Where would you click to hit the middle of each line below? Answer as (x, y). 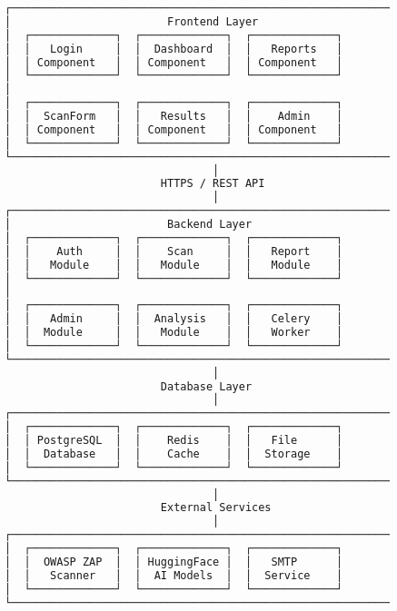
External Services (216, 508)
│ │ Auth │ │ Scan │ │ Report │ (174, 251)
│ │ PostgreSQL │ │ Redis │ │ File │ (174, 440)
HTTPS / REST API (213, 184)
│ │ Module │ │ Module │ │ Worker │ (174, 332)
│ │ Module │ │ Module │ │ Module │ (174, 265)
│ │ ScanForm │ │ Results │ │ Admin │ (174, 116)
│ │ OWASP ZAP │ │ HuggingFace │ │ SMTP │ (174, 562)
